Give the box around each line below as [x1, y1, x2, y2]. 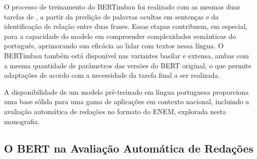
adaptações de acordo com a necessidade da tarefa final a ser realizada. [4, 70, 220, 80]
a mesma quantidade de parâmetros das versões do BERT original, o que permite [4, 60, 252, 70]
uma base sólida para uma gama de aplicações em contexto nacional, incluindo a [4, 96, 249, 107]
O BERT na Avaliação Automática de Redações [4, 140, 254, 156]
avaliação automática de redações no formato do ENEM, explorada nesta [4, 106, 226, 116]
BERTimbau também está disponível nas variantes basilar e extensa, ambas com [4, 50, 249, 60]
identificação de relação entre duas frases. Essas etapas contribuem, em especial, [4, 21, 248, 31]
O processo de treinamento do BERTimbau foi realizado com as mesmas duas [4, 1, 240, 11]
